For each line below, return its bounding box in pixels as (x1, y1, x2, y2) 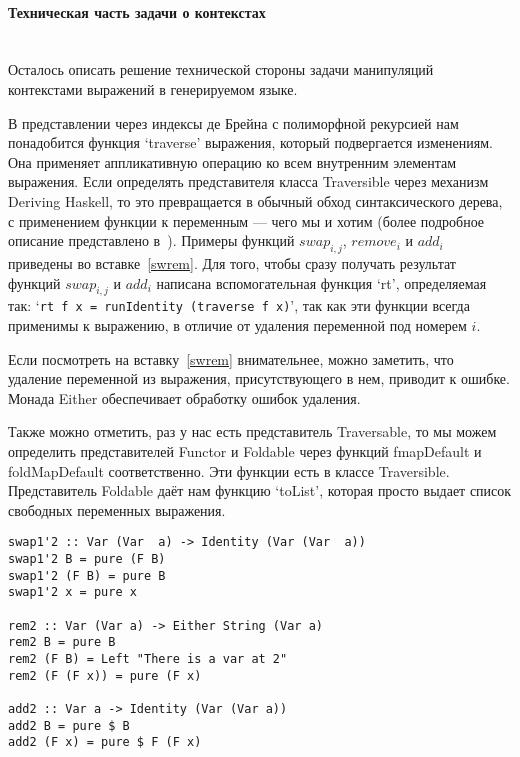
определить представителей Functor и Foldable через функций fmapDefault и (8, 440, 482, 461)
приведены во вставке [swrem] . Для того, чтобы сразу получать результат (8, 252, 456, 273)
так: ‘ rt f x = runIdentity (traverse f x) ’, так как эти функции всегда (8, 295, 470, 316)
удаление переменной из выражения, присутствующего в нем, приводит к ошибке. (8, 368, 510, 389)
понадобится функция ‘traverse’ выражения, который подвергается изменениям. (8, 132, 493, 153)
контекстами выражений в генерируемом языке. (8, 78, 298, 99)
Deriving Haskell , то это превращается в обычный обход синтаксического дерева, (8, 190, 503, 211)
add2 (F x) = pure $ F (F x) (8, 735, 202, 750)
